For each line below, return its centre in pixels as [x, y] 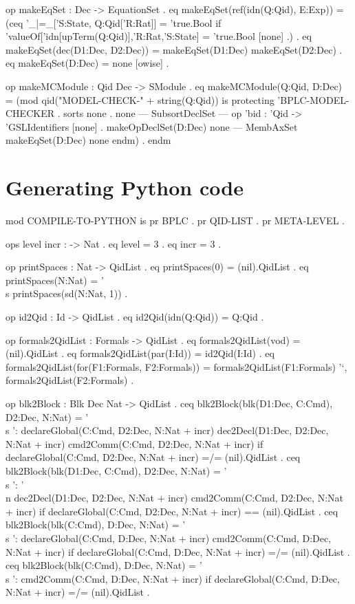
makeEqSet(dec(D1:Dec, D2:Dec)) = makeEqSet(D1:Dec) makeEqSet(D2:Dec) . [174, 49]
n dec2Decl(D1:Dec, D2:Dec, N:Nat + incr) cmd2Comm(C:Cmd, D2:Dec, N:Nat [174, 498]
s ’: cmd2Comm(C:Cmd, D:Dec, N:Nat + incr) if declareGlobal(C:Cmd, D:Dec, [173, 578]
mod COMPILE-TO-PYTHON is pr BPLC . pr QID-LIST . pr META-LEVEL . [175, 220]
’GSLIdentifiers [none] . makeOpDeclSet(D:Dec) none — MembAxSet [152, 126]
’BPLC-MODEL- [313, 99]
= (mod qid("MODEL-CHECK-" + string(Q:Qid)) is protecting [140, 99]
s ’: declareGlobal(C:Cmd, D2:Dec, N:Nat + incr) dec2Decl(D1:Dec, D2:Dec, [167, 430]
